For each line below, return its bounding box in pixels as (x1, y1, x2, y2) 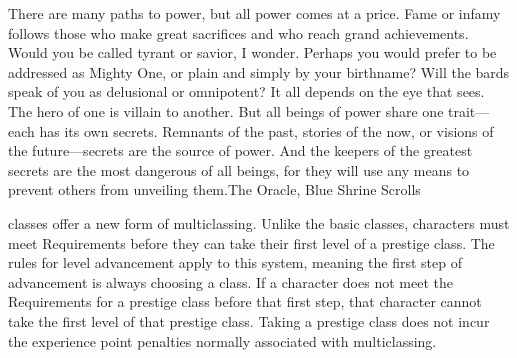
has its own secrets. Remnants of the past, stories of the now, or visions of (39, 120, 494, 141)
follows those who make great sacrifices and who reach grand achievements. (8, 22, 469, 43)
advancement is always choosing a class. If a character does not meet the (8, 271, 453, 292)
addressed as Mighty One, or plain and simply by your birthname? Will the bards (8, 61, 510, 82)
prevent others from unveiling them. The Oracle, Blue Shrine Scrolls (8, 179, 421, 200)
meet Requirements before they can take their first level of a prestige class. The (8, 232, 495, 253)
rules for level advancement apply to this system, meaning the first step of (8, 252, 462, 273)
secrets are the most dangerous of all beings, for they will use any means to (8, 159, 470, 180)
